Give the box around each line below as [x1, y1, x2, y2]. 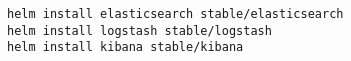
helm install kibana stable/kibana [7, 40, 244, 55]
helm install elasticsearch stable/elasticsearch [7, 7, 344, 21]
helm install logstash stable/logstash [7, 23, 272, 38]
